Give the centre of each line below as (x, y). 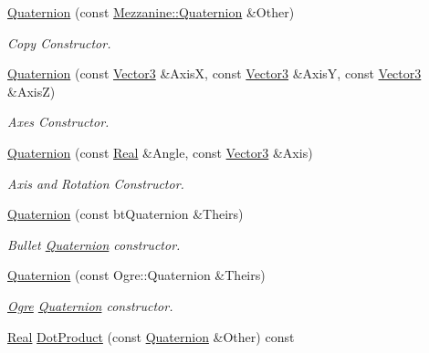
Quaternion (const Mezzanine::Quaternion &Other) (151, 12)
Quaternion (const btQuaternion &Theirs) (126, 214)
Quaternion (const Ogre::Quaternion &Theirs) (136, 275)
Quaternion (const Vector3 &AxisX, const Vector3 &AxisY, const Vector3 (214, 73)
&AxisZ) (31, 91)
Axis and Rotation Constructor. (96, 183)
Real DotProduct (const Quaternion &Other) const (151, 336)
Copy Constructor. (59, 42)
